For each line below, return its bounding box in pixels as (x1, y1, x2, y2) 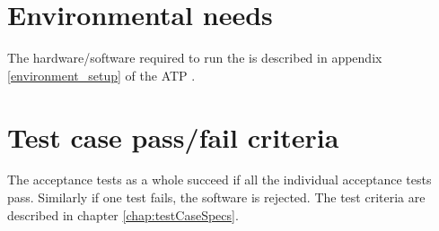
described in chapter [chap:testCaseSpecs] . (7, 205, 239, 224)
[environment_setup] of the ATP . (7, 65, 196, 84)
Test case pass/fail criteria (7, 118, 339, 155)
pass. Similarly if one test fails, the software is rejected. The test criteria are (7, 188, 426, 207)
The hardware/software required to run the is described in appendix (7, 48, 382, 67)
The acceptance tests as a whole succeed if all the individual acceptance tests (7, 170, 432, 189)
